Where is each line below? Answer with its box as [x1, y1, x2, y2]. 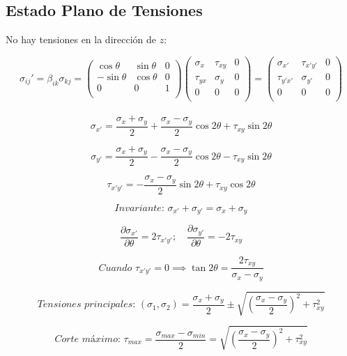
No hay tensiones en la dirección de [6, 32, 157, 47]
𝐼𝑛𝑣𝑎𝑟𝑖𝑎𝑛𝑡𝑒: [114, 203, 164, 213]
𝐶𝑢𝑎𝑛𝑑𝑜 [98, 263, 132, 273]
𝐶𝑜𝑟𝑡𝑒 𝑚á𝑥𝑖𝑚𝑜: [54, 334, 121, 345]
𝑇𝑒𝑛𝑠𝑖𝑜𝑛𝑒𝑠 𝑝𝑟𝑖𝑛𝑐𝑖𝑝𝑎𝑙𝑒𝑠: [37, 300, 136, 310]
